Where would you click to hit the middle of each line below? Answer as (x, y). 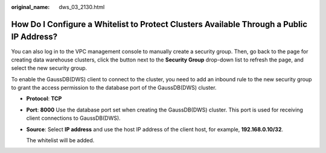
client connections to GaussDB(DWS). (73, 118)
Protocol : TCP (44, 99)
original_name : (30, 7)
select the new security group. (49, 68)
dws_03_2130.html (82, 7)
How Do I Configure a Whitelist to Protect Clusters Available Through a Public (159, 24)
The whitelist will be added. (60, 140)
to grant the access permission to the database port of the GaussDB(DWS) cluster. (114, 88)
